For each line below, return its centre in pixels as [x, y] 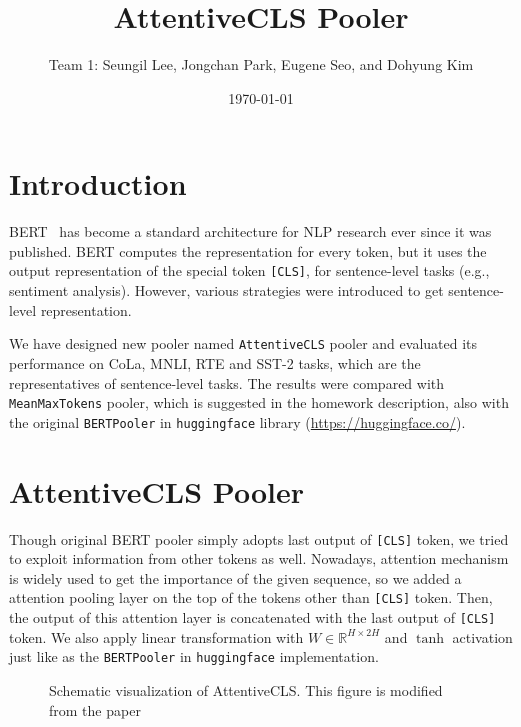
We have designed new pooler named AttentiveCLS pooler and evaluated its [243, 343]
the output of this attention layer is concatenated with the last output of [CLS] [252, 617]
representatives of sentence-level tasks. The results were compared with [227, 382]
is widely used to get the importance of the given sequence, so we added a [235, 577]
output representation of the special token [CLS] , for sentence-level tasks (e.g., [249, 270]
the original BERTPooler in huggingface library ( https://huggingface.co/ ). [237, 421]
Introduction [98, 183]
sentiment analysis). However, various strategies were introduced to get [226, 290]
